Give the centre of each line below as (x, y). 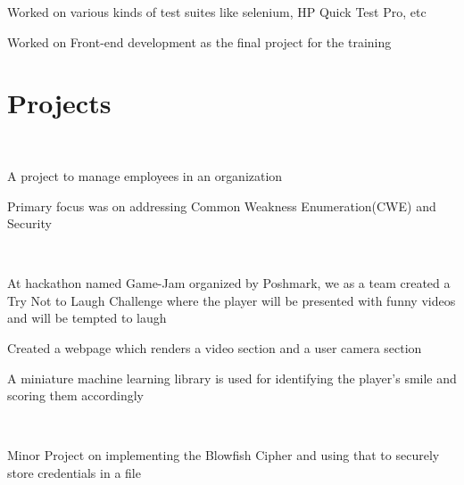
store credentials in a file (74, 473)
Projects (59, 103)
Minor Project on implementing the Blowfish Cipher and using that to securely (224, 455)
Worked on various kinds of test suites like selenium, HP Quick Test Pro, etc (217, 12)
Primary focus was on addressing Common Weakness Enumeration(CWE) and (222, 206)
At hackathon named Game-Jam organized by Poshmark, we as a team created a (229, 283)
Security (29, 223)
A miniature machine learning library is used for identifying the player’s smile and (232, 378)
